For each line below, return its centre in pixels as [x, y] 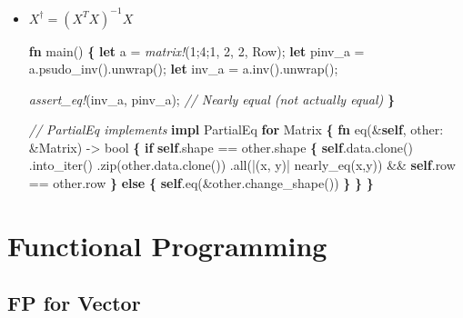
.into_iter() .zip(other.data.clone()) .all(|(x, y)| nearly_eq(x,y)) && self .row [242, 165]
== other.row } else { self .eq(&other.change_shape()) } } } [201, 183]
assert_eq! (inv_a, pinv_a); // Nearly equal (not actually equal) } [212, 99]
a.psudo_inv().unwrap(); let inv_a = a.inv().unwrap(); [183, 69]
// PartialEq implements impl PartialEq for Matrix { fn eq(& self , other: [236, 129]
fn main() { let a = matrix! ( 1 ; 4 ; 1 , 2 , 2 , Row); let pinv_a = [196, 50]
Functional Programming [167, 245]
